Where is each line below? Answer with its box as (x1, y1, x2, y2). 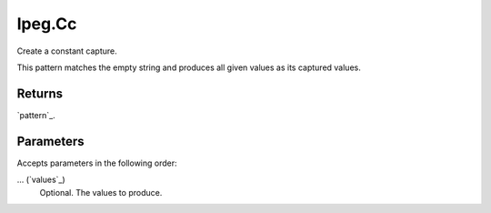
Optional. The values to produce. (39, 187, 163, 198)
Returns (16, 86, 64, 101)
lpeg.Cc (16, 14, 77, 34)
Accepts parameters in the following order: (16, 157, 177, 168)
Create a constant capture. (16, 46, 117, 56)
